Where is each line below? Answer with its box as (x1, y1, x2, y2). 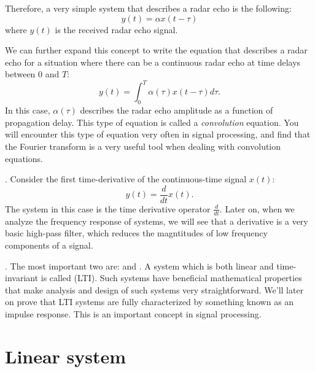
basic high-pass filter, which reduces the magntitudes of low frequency (5, 227, 268, 239)
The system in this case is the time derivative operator (5, 202, 211, 215)
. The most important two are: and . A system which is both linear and (5, 259, 274, 272)
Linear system (5, 343, 126, 368)
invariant (5, 271, 39, 284)
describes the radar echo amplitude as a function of (80, 104, 273, 117)
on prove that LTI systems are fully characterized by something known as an (5, 295, 294, 308)
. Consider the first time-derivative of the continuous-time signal (5, 172, 247, 185)
